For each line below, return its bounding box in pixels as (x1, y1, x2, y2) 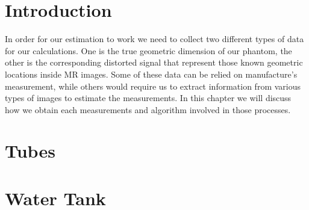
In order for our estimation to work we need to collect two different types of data (5, 32, 304, 45)
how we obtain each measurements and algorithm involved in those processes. (5, 103, 291, 116)
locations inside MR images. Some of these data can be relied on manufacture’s (5, 67, 298, 80)
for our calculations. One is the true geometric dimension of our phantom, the (5, 44, 292, 57)
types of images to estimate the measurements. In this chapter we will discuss (5, 91, 292, 104)
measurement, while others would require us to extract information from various (5, 79, 301, 92)
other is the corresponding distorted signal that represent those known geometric (5, 56, 303, 69)
